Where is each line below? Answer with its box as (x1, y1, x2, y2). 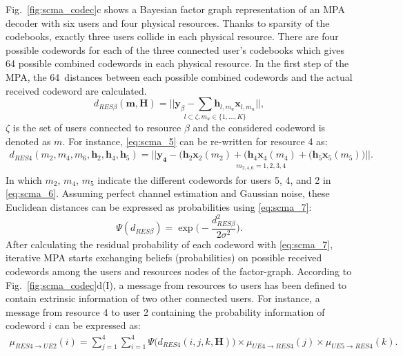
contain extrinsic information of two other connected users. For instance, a (6, 291, 320, 306)
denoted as (6, 133, 51, 148)
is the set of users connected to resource (12, 120, 181, 135)
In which (6, 172, 42, 187)
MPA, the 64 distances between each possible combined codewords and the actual (6, 69, 353, 84)
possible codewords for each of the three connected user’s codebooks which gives (6, 42, 345, 57)
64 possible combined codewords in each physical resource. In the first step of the (6, 56, 349, 71)
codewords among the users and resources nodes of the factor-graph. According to (6, 264, 352, 279)
